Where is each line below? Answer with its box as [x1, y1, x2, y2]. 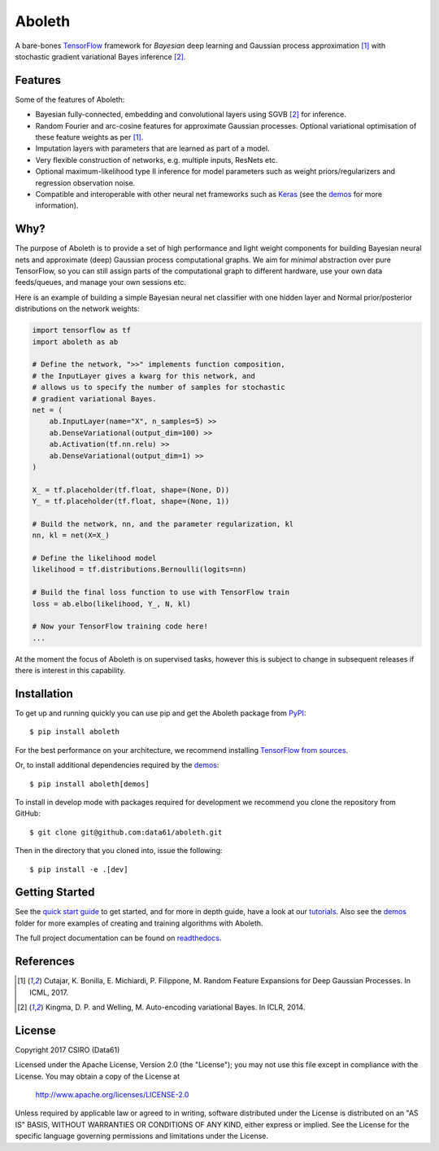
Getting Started [15, 886, 95, 899]
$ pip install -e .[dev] [29, 864, 128, 874]
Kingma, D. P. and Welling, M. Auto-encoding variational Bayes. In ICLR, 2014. [45, 1002, 306, 1012]
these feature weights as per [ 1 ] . [35, 133, 144, 142]
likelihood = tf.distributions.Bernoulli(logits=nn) [32, 565, 247, 574]
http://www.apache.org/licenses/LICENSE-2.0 [35, 1090, 189, 1099]
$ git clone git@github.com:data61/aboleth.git [29, 827, 223, 837]
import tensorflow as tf [32, 326, 132, 335]
